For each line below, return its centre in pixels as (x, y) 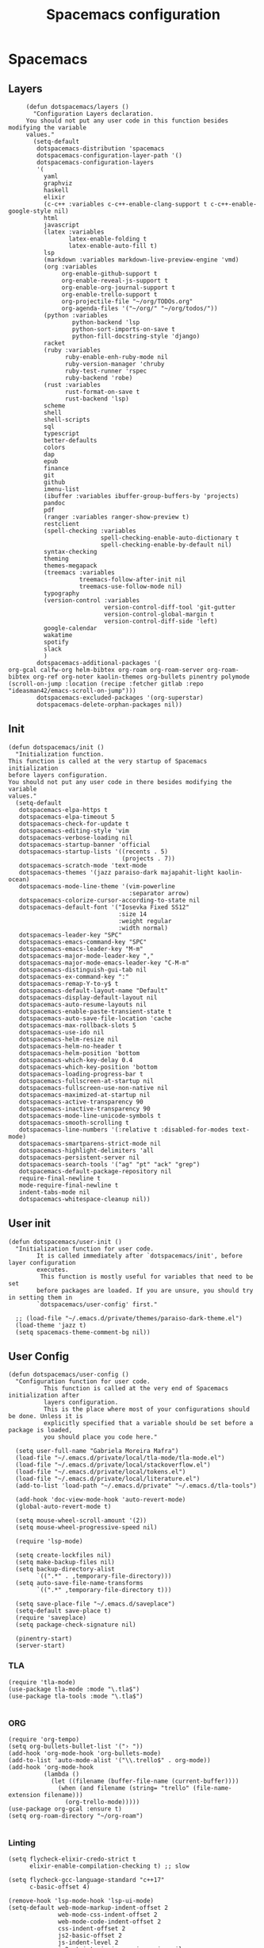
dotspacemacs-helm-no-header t (71, 1046)
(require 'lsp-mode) (49, 1542)
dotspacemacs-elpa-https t (63, 810)
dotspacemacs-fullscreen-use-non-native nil (94, 1088)
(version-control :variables (92, 601)
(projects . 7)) (149, 858)
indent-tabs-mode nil (54, 1192)
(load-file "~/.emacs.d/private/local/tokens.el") (101, 1472)
